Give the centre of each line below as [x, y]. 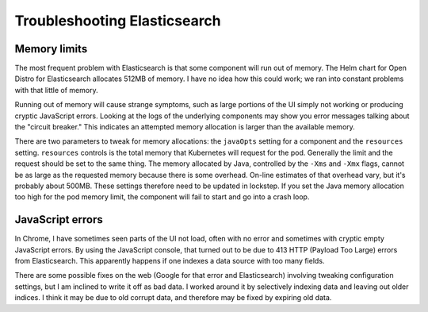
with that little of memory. [56, 90]
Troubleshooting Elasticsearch [118, 21]
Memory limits [51, 49]
